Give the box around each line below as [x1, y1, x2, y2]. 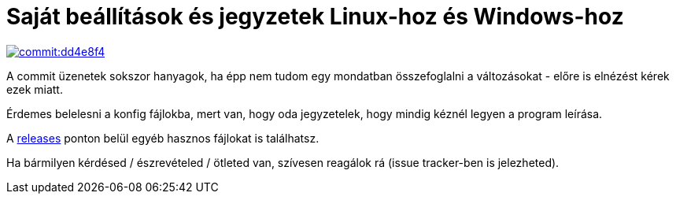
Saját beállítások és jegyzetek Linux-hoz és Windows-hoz [6, 3, 624, 30]
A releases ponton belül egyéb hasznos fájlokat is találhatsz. [6, 131, 320, 145]
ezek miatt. [6, 82, 63, 96]
